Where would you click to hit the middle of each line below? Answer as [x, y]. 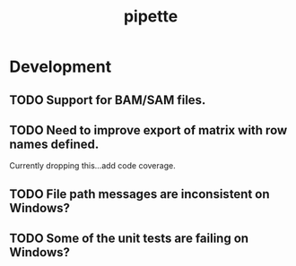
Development [61, 67]
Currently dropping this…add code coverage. [93, 166]
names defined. [54, 144]
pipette [151, 17]
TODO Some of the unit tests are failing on [129, 239]
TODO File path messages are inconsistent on [140, 194]
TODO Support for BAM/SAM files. [108, 100]
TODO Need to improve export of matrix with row [148, 130]
